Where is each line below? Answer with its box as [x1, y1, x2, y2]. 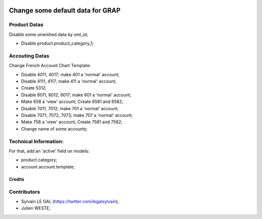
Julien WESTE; [21, 205, 51, 211]
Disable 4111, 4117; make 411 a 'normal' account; [21, 78, 116, 84]
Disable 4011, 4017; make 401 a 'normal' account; [21, 71, 120, 77]
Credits [9, 176, 24, 182]
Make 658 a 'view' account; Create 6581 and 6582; [21, 99, 124, 104]
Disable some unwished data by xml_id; [9, 32, 88, 37]
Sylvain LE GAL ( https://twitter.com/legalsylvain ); [21, 198, 119, 204]
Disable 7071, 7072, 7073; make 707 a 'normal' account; [21, 112, 133, 118]
